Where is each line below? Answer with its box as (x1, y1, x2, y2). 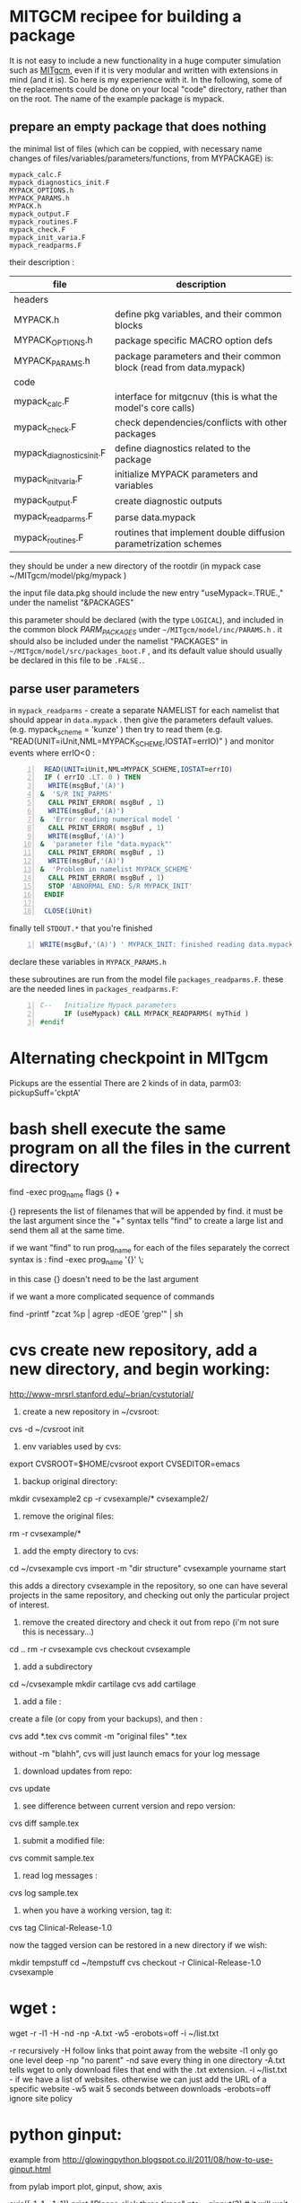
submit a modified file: (21, 1835, 106, 1845)
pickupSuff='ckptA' (9, 1087, 81, 1098)
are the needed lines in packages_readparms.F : (9, 984, 179, 995)
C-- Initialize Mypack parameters (39, 1001, 177, 1010)
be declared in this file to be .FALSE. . (9, 655, 145, 666)
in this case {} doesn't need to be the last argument (9, 1274, 199, 1285)
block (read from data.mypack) (115, 361, 246, 374)
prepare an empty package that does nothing (9, 119, 267, 135)
